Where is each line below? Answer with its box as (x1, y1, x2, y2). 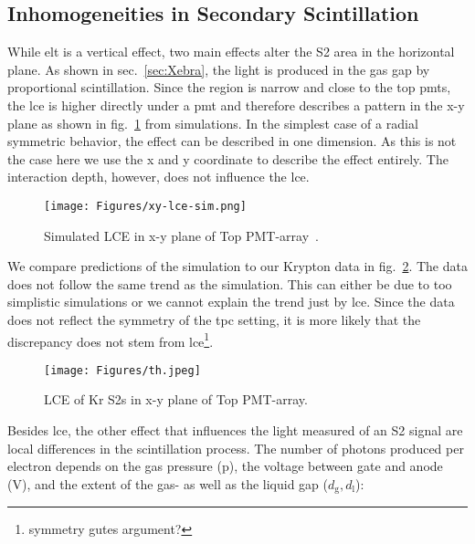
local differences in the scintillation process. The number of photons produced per (7, 438, 464, 457)
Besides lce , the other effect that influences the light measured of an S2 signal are (7, 421, 463, 440)
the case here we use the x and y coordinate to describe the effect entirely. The (7, 149, 449, 168)
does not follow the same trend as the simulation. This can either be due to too (7, 274, 452, 293)
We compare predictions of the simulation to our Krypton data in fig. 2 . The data (7, 256, 468, 276)
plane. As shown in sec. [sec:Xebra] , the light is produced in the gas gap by (7, 59, 430, 78)
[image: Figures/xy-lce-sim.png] (44, 199, 247, 213)
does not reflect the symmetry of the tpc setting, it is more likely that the (7, 309, 421, 329)
